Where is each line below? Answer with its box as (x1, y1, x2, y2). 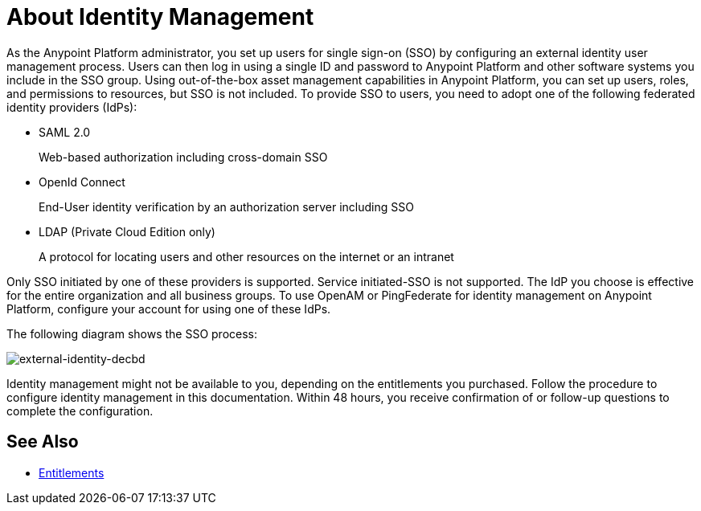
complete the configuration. (6, 403, 154, 418)
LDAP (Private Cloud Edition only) (39, 224, 215, 239)
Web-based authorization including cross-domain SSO (39, 149, 328, 164)
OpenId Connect (39, 174, 125, 189)
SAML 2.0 (39, 125, 91, 139)
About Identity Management (6, 3, 314, 31)
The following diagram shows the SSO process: (6, 326, 258, 341)
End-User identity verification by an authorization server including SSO (39, 199, 414, 214)
